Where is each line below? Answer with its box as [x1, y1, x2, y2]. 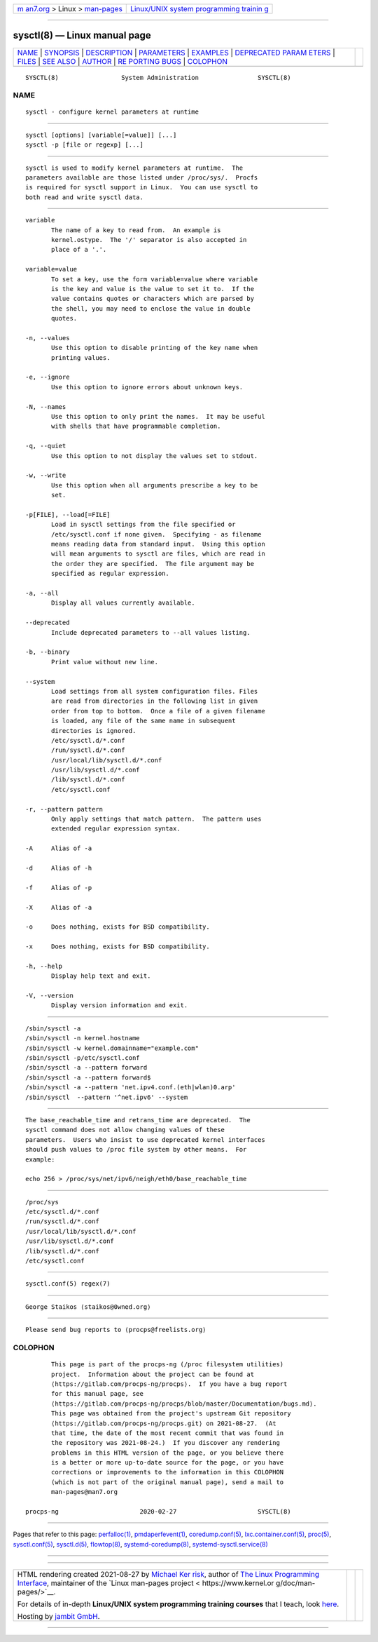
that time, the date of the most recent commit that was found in [51, 1429, 284, 1437]
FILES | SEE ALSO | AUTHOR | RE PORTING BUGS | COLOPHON [17, 56, 227, 66]
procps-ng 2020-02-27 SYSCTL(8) [25, 1508, 291, 1516]
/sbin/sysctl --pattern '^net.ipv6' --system [25, 1093, 188, 1101]
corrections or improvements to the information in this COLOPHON [51, 1468, 284, 1476]
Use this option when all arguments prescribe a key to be [51, 481, 258, 489]
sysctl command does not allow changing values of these [25, 1126, 225, 1134]
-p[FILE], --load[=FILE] [25, 511, 111, 518]
